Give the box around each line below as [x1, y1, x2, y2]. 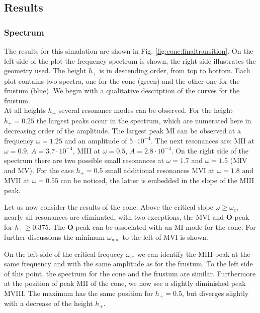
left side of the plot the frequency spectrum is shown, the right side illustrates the [4, 55, 256, 66]
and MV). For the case [4, 165, 74, 175]
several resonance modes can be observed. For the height [58, 105, 233, 115]
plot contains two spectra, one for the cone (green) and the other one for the [4, 75, 240, 86]
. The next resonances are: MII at [151, 135, 254, 145]
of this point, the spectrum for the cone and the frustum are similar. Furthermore [4, 268, 256, 278]
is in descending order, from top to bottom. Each [99, 65, 250, 76]
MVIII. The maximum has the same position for [4, 287, 153, 298]
